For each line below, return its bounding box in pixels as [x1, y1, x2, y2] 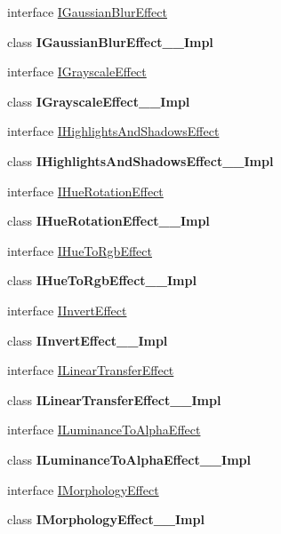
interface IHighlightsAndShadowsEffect [7, 122, 220, 140]
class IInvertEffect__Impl [7, 331, 168, 349]
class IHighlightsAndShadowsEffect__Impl [7, 151, 274, 170]
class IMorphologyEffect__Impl [7, 510, 205, 529]
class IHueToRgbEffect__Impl [7, 271, 197, 290]
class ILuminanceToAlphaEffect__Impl [7, 450, 251, 468]
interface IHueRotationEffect [7, 181, 164, 200]
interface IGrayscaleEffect [7, 62, 147, 81]
